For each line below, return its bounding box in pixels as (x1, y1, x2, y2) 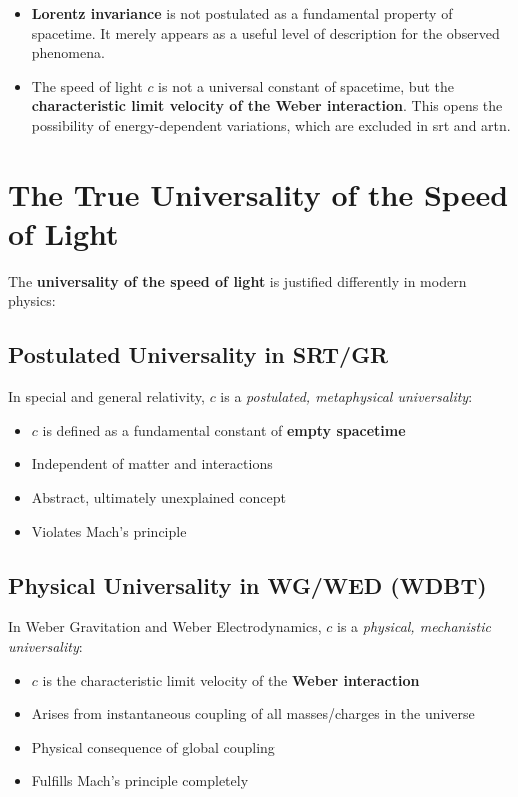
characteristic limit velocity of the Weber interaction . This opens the (31, 95, 503, 116)
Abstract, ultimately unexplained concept (31, 487, 286, 508)
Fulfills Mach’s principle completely (31, 770, 249, 791)
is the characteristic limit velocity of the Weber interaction (42, 669, 420, 690)
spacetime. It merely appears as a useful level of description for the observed (31, 22, 500, 43)
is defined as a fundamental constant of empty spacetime (42, 419, 406, 440)
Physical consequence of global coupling (31, 736, 275, 757)
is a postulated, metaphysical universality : (220, 386, 473, 407)
